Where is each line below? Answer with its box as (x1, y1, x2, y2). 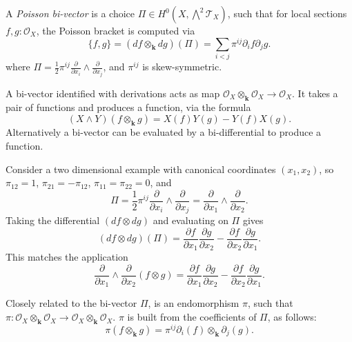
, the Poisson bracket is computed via (36, 23, 195, 37)
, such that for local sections (227, 6, 347, 20)
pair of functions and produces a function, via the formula (6, 99, 251, 114)
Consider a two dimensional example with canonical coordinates (6, 161, 276, 176)
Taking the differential (6, 213, 100, 228)
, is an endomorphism (148, 296, 239, 310)
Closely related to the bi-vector (6, 296, 137, 310)
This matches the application (6, 250, 128, 264)
